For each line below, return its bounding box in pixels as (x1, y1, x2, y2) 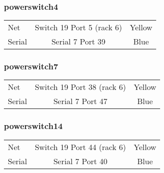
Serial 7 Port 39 (51, 36, 106, 47)
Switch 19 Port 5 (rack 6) (35, 22, 122, 33)
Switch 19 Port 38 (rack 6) (35, 81, 126, 93)
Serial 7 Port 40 (53, 155, 108, 167)
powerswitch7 (4, 60, 58, 72)
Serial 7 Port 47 (53, 95, 108, 107)
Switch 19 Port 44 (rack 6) (35, 141, 126, 152)
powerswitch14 (4, 120, 63, 132)
